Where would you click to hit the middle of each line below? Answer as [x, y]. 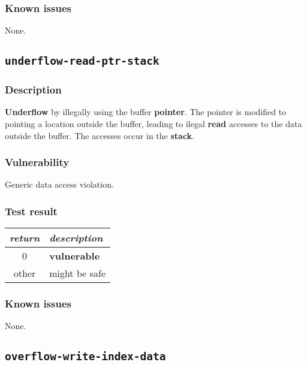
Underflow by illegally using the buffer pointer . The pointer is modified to [146, 112]
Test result [31, 211]
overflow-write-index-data [85, 357]
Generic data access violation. [59, 184]
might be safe [77, 273]
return [25, 238]
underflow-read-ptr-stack [82, 61]
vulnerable [75, 256]
